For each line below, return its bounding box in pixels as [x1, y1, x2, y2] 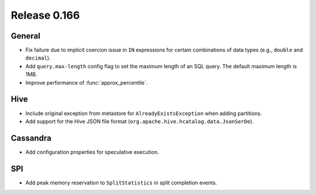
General [11, 31, 41, 41]
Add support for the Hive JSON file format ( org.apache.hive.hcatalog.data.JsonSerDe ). [25, 117, 254, 125]
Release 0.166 [11, 9, 80, 22]
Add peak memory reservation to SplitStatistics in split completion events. [25, 179, 218, 186]
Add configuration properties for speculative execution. [25, 148, 159, 155]
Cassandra [11, 133, 52, 143]
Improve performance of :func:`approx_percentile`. [25, 79, 148, 86]
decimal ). [25, 54, 51, 61]
